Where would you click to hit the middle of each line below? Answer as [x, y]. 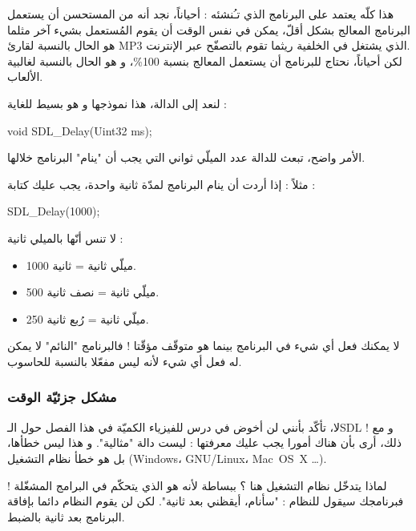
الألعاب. [25, 76]
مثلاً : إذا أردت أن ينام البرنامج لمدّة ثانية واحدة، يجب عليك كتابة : [162, 184]
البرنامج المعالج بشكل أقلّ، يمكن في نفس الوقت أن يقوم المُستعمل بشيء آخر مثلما [209, 29]
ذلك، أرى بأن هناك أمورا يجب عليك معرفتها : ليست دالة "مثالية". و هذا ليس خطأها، [204, 442]
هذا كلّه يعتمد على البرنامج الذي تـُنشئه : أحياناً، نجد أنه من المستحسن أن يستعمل [201, 14]
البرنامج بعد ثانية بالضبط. [66, 516]
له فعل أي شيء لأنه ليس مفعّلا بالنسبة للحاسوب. [125, 361]
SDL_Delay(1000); [54, 211]
